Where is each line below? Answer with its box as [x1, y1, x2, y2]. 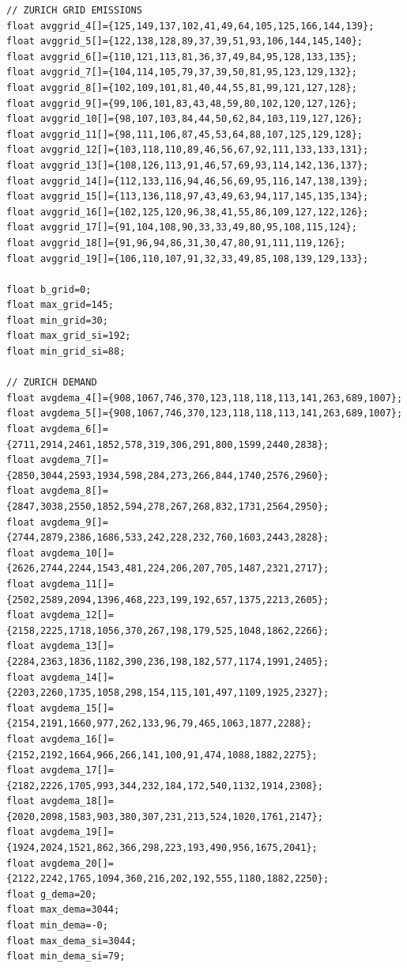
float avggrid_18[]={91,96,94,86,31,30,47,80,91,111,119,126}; [6, 237, 346, 249]
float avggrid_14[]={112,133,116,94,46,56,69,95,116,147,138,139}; [6, 175, 369, 187]
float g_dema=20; [6, 888, 97, 900]
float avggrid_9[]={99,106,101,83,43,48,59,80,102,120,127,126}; [6, 97, 357, 109]
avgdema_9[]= [40, 516, 108, 528]
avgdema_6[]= [40, 423, 108, 435]
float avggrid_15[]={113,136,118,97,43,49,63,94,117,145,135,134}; [6, 191, 369, 203]
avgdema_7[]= [40, 454, 108, 466]
